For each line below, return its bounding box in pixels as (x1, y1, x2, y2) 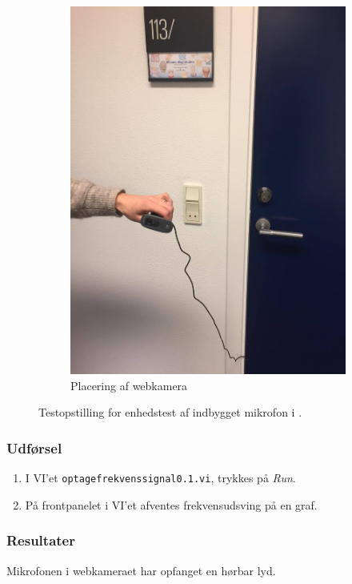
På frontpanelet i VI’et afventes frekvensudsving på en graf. (25, 496, 318, 513)
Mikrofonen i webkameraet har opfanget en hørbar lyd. (6, 562, 276, 578)
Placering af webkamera (70, 377, 188, 393)
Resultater (6, 530, 75, 550)
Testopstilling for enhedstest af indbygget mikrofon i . (38, 404, 302, 421)
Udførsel (6, 437, 62, 457)
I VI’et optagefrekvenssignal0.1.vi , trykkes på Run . (25, 469, 296, 486)
